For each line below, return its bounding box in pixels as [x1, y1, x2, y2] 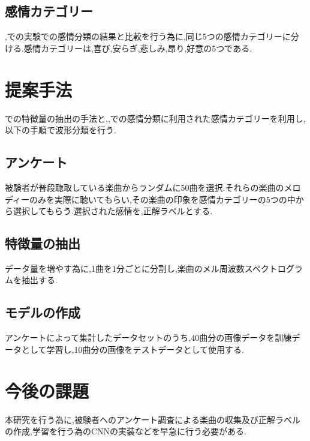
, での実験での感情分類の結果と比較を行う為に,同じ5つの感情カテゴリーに [5, 30, 291, 43]
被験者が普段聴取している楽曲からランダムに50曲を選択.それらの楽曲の [5, 181, 284, 193]
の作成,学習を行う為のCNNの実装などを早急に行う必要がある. [5, 425, 246, 437]
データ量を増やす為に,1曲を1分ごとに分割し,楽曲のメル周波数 [5, 262, 245, 274]
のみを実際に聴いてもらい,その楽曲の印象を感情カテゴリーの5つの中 [29, 193, 296, 205]
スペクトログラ [244, 262, 303, 274]
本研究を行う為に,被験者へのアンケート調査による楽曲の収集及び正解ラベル [5, 413, 300, 425]
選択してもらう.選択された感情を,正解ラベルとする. [13, 205, 213, 217]
